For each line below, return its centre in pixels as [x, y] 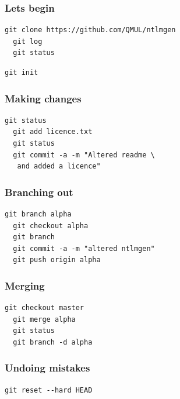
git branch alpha [38, 214]
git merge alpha [44, 319]
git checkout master [45, 308]
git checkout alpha [51, 226]
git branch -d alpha [53, 342]
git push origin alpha [57, 260]
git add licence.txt [53, 132]
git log [28, 41]
